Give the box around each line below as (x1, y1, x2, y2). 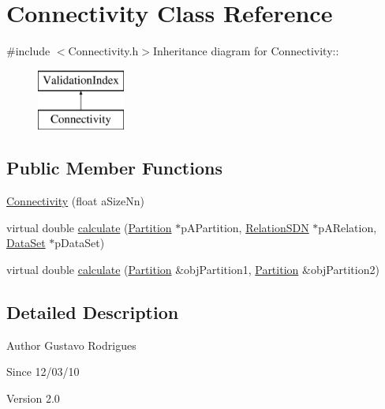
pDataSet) (54, 235, 105, 251)
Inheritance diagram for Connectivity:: (152, 43, 339, 59)
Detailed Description (6, 299, 179, 324)
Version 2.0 (6, 389, 60, 406)
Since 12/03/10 (6, 363, 80, 380)
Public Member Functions (6, 156, 222, 180)
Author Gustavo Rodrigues (6, 336, 136, 353)
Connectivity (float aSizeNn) (6, 193, 145, 209)
